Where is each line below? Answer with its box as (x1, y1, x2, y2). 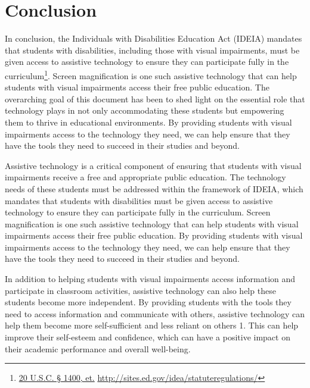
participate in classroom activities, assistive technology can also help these (5, 284, 276, 296)
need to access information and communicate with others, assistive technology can (5, 307, 305, 320)
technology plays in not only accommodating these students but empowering (5, 104, 284, 117)
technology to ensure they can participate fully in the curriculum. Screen (5, 206, 271, 218)
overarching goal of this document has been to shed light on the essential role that (5, 92, 305, 105)
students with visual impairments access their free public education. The (5, 81, 269, 93)
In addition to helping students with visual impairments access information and (5, 273, 296, 285)
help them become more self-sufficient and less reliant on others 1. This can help (5, 319, 299, 331)
